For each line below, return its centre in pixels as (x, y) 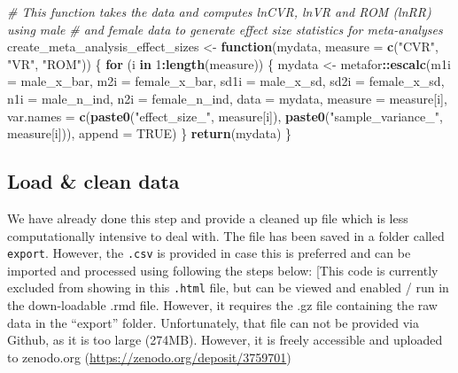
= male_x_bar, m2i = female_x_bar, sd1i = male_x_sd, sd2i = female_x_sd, (226, 81)
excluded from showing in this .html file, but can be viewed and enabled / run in (228, 288)
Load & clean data (93, 181)
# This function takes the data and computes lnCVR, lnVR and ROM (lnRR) (219, 12)
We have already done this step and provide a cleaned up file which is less (208, 218)
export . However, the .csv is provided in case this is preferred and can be (209, 253)
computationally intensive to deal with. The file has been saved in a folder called (226, 235)
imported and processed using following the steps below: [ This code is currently (223, 270)
